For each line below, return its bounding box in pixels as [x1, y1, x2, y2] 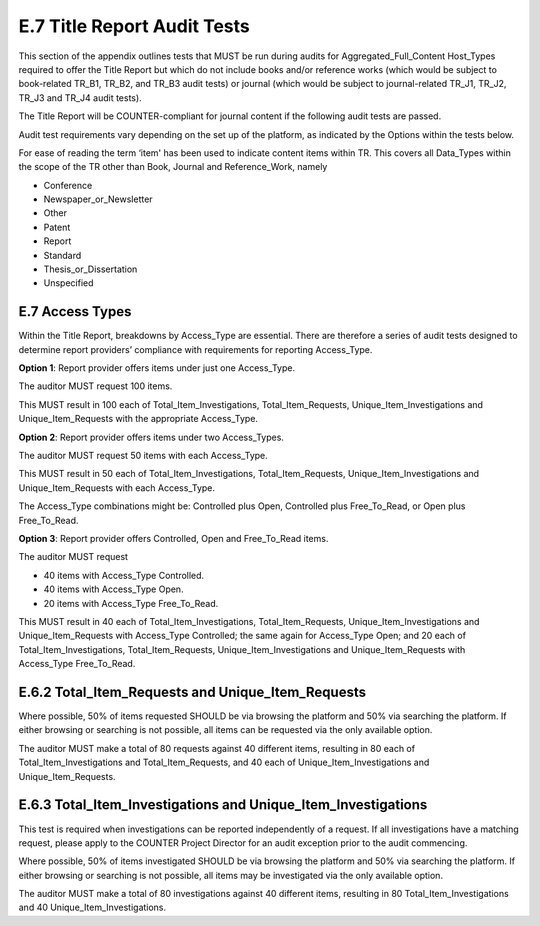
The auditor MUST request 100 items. [18, 380, 173, 392]
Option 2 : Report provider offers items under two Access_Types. [18, 431, 285, 443]
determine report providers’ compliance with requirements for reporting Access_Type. [18, 343, 373, 355]
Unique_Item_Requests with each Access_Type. [18, 481, 215, 494]
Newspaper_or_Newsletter [43, 193, 154, 205]
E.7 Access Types [18, 303, 132, 320]
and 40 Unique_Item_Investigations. [18, 901, 167, 914]
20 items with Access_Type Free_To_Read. [43, 597, 219, 609]
